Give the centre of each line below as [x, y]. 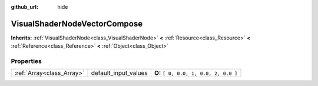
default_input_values [120, 73]
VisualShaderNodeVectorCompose [77, 24]
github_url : [24, 7]
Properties [26, 61]
